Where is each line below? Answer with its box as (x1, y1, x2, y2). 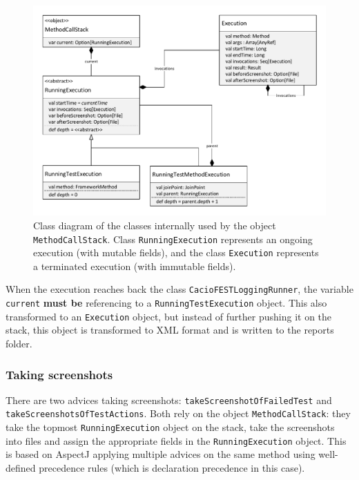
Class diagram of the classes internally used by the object (33, 218, 276, 232)
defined (6, 461, 36, 475)
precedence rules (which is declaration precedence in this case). (39, 461, 305, 475)
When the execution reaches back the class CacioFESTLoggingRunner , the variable (6, 282, 353, 296)
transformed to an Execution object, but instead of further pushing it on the (6, 309, 332, 323)
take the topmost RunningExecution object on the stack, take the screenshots (6, 420, 335, 434)
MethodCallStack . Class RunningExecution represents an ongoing (33, 231, 313, 246)
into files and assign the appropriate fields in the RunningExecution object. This (6, 433, 347, 448)
